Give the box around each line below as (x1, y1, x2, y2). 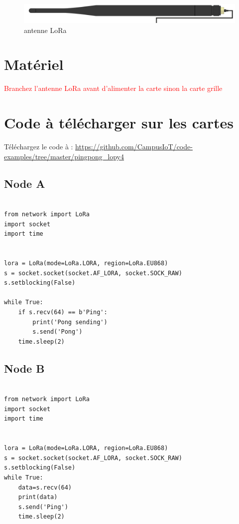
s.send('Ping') (18, 503, 68, 511)
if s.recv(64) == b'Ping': (18, 309, 108, 316)
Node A (4, 175, 45, 191)
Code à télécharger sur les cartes (4, 112, 234, 133)
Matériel (4, 54, 64, 74)
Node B (4, 360, 45, 376)
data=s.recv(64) (18, 484, 72, 491)
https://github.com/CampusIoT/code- (75, 141, 193, 152)
